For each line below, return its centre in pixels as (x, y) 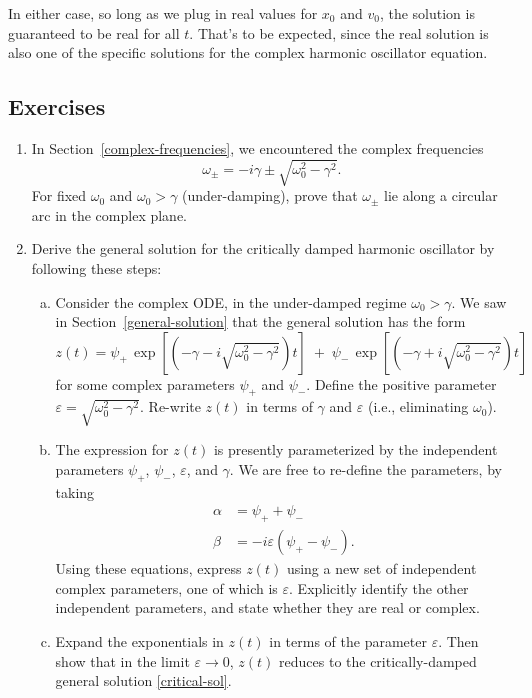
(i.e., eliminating (418, 406)
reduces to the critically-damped (378, 660)
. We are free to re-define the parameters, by (365, 469)
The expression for (112, 449)
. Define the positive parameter (401, 383)
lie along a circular (441, 195)
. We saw (479, 301)
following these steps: (96, 267)
